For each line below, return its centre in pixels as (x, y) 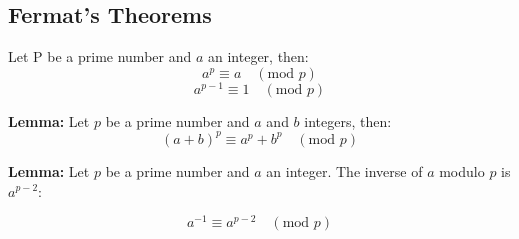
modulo (462, 170)
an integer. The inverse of (344, 170)
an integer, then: (258, 56)
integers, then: (348, 120)
